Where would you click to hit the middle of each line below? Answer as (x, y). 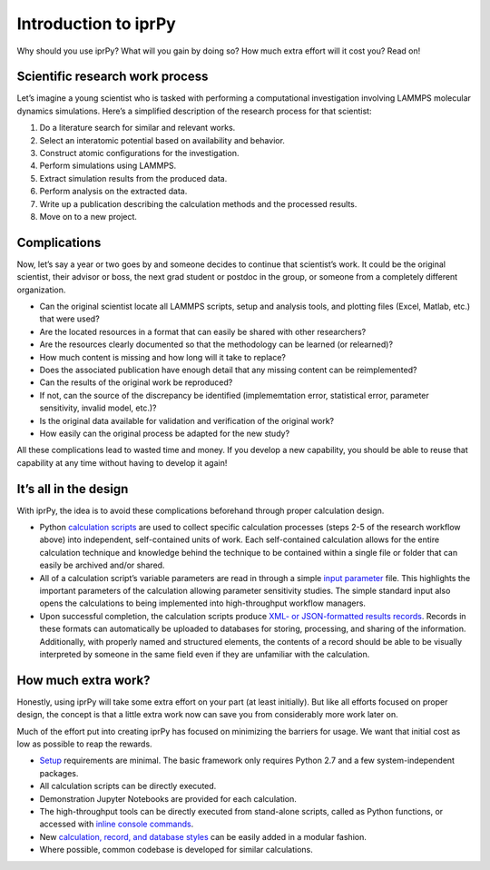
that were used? (69, 319)
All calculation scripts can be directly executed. (128, 786)
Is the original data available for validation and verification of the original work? (187, 420)
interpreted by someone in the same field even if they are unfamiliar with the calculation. (205, 654)
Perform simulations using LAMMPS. (108, 166)
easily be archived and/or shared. (102, 565)
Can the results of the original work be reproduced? (136, 382)
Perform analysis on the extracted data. (113, 192)
